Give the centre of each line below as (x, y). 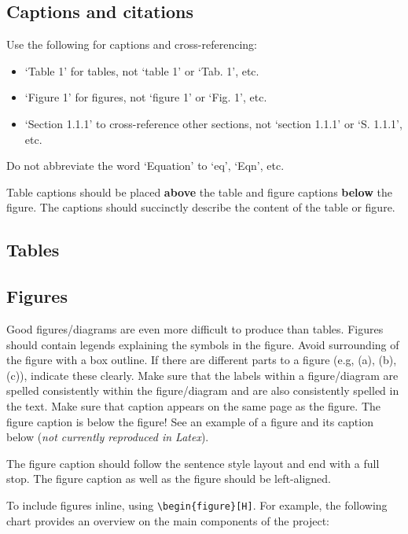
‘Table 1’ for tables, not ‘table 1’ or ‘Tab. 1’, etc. (142, 70)
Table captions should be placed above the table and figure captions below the (199, 192)
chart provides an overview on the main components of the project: (168, 520)
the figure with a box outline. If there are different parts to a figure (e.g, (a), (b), (202, 360)
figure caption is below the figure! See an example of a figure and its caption (190, 421)
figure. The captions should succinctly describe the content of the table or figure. (201, 207)
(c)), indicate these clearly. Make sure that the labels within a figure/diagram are (202, 375)
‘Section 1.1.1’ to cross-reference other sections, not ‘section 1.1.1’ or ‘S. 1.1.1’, (213, 123)
